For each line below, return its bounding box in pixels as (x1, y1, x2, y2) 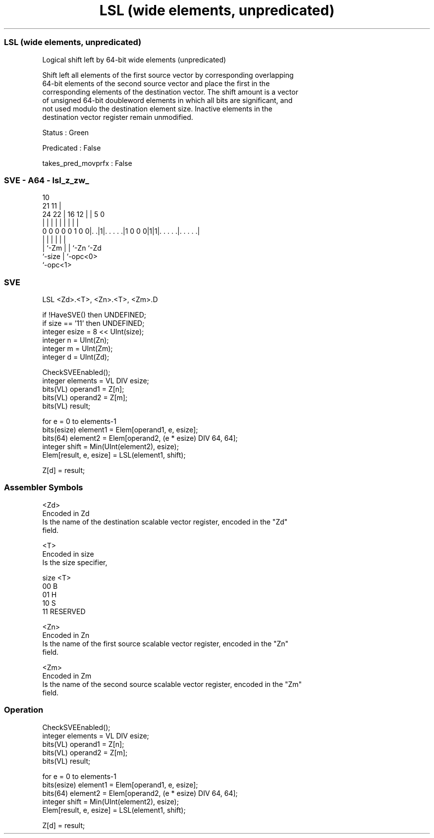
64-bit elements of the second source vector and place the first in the (42, 79, 270, 88)
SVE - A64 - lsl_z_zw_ (4, 175, 89, 185)
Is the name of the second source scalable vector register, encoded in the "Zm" (42, 680, 302, 688)
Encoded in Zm (42, 671, 92, 680)
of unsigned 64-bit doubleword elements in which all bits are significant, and (42, 96, 293, 105)
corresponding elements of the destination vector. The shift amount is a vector (42, 87, 298, 96)
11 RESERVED (42, 607, 86, 616)
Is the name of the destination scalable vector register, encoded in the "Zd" (42, 517, 288, 526)
